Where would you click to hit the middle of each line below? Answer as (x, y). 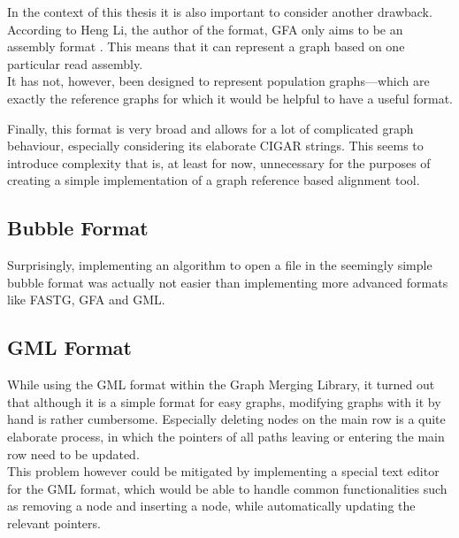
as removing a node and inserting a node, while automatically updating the (211, 506)
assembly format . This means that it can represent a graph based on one (206, 46)
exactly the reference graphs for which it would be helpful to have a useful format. (230, 98)
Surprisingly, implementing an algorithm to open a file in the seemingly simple (220, 265)
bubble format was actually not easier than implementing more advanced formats (228, 282)
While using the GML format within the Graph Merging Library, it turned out (221, 384)
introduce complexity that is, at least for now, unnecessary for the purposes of (219, 162)
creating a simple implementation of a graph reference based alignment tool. (214, 180)
